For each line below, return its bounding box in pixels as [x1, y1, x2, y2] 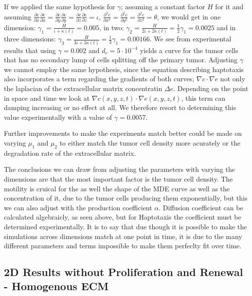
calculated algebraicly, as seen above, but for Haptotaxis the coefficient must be [4, 212, 241, 222]
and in [216, 22, 236, 32]
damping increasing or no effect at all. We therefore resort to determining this [4, 102, 236, 112]
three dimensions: [4, 34, 56, 44]
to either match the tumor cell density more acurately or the [59, 137, 240, 148]
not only [220, 74, 245, 84]
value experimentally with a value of [4, 111, 112, 122]
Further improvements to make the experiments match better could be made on [4, 128, 242, 138]
